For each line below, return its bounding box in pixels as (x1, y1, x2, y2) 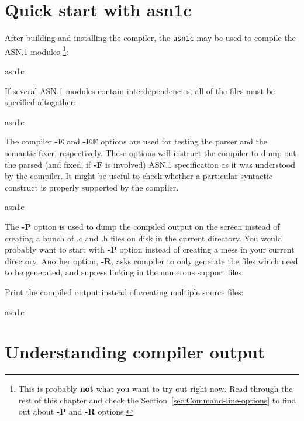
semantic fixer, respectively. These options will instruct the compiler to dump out (5, 147, 296, 158)
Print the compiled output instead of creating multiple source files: (5, 285, 244, 298)
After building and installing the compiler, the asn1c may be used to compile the (5, 32, 296, 44)
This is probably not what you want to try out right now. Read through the (18, 382, 293, 395)
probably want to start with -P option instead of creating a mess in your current (5, 243, 295, 256)
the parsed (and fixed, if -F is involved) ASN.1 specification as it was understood (5, 158, 296, 170)
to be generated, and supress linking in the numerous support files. (5, 266, 244, 278)
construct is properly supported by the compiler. (5, 181, 179, 193)
